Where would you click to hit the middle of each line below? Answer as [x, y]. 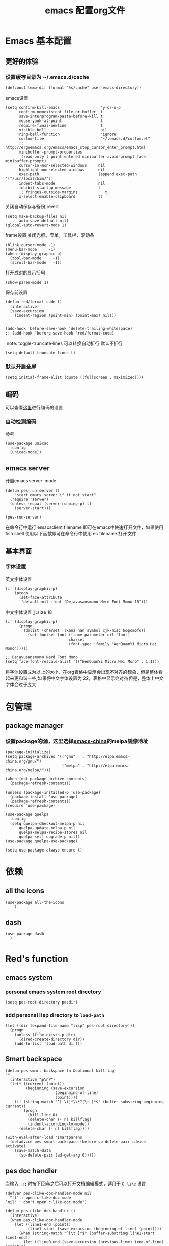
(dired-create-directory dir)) [52, 1039]
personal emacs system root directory [53, 992]
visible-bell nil [63, 130]
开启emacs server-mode [31, 481]
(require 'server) [29, 499]
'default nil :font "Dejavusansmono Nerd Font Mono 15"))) [85, 602]
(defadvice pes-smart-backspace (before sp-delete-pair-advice [78, 1142]
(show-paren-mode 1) [27, 282]
